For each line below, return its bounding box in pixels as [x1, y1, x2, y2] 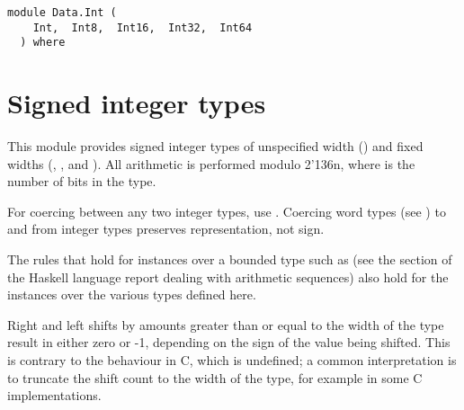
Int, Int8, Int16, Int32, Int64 [32, 21, 253, 34]
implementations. [7, 386, 102, 405]
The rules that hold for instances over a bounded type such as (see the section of [7, 250, 452, 269]
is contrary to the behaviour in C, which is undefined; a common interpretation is [7, 351, 457, 370]
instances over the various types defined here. [7, 285, 256, 304]
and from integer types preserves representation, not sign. [7, 219, 325, 238]
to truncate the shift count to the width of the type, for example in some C [7, 368, 423, 387]
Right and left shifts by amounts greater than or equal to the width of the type [7, 315, 444, 334]
